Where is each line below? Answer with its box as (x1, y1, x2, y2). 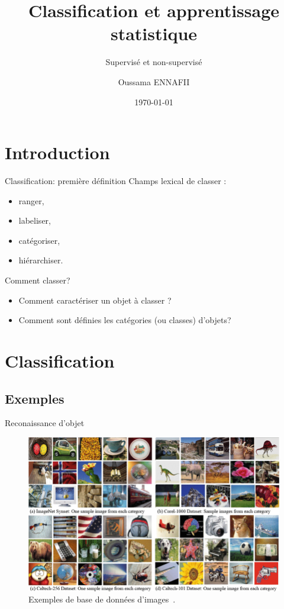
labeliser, (18, 214, 51, 227)
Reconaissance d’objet (5, 417, 85, 429)
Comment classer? (5, 274, 70, 286)
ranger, (18, 194, 44, 207)
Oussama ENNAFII (118, 75, 190, 88)
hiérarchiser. (18, 254, 63, 266)
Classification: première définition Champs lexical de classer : (5, 175, 227, 187)
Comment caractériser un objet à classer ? (18, 294, 172, 306)
